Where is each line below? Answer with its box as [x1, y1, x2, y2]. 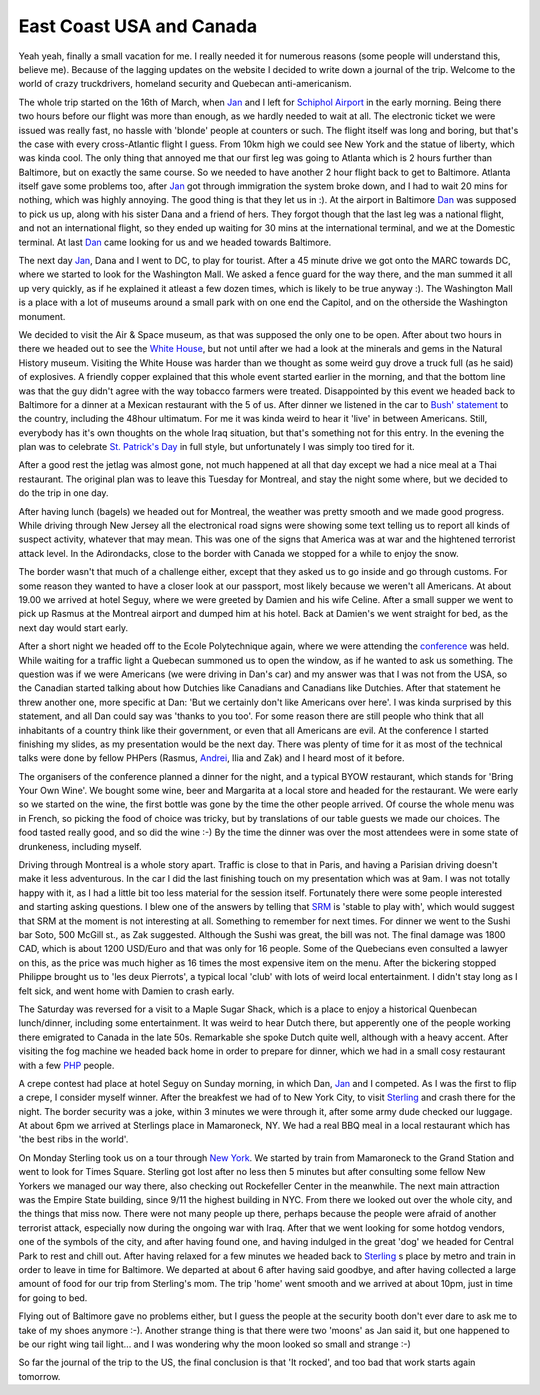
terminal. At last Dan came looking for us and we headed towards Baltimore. [18, 236, 332, 248]
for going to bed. [18, 1291, 88, 1304]
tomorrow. [18, 1370, 61, 1382]
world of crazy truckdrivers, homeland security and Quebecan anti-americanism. [18, 78, 352, 90]
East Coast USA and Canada [18, 15, 258, 37]
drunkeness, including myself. [18, 840, 142, 852]
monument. [18, 310, 66, 322]
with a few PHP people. [18, 1059, 115, 1071]
